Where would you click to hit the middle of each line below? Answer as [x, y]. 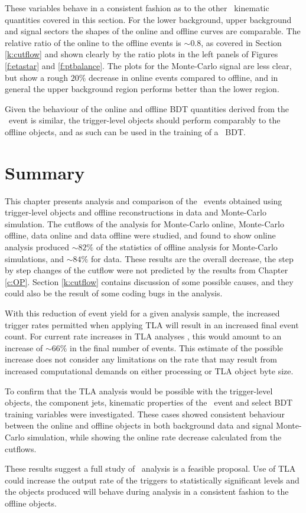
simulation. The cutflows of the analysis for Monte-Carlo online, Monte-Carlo [144, 223]
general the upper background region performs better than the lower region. [142, 89]
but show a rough [37, 77]
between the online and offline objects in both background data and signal [139, 425]
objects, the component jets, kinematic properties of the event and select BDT [149, 402]
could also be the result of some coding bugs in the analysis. [114, 293]
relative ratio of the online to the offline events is [93, 42]
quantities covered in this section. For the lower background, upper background [148, 19]
